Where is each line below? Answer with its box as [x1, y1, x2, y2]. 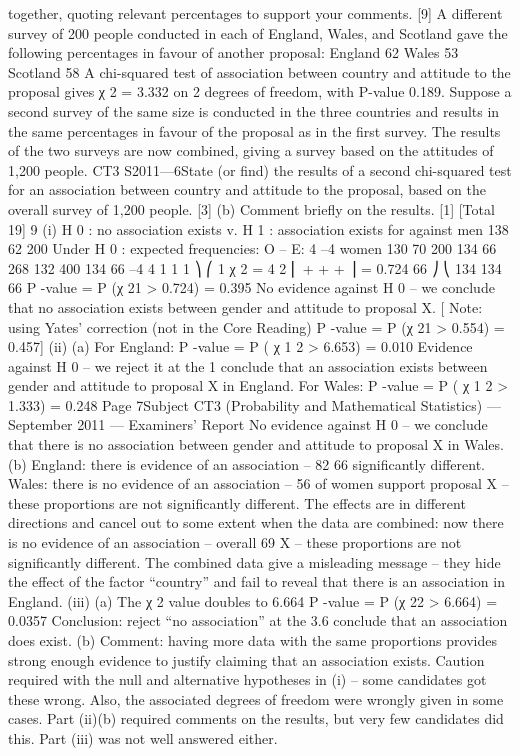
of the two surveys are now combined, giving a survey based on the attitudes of [8, 140, 494, 161]
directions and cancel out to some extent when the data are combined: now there [8, 512, 504, 533]
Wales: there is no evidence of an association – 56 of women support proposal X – [8, 473, 509, 494]
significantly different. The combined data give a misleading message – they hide [8, 551, 501, 572]
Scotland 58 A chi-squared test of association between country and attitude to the [8, 61, 511, 82]
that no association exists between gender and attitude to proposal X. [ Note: [8, 296, 483, 317]
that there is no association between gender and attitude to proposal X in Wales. [8, 434, 504, 455]
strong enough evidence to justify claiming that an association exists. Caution [8, 649, 485, 670]
